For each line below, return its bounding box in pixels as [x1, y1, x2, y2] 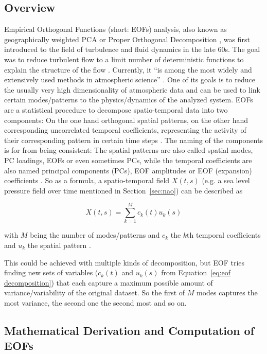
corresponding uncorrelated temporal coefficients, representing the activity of [4, 125, 246, 135]
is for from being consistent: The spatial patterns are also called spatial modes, [4, 145, 253, 155]
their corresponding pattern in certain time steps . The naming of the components [4, 134, 263, 145]
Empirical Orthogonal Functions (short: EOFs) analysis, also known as [4, 24, 227, 34]
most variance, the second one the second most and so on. [4, 297, 187, 308]
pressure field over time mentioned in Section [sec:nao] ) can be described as [4, 185, 243, 196]
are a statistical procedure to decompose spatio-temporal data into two [4, 104, 228, 115]
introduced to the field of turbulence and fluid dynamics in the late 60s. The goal [4, 44, 260, 55]
